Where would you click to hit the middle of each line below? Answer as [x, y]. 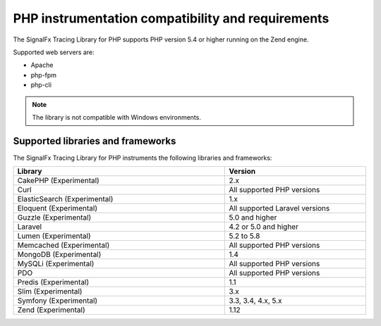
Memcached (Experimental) [64, 245]
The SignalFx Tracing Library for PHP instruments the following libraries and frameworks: [143, 158]
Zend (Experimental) [52, 310]
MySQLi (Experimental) [56, 264]
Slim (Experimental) [50, 291]
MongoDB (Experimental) [59, 255]
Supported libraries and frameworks [95, 141]
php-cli [41, 85]
